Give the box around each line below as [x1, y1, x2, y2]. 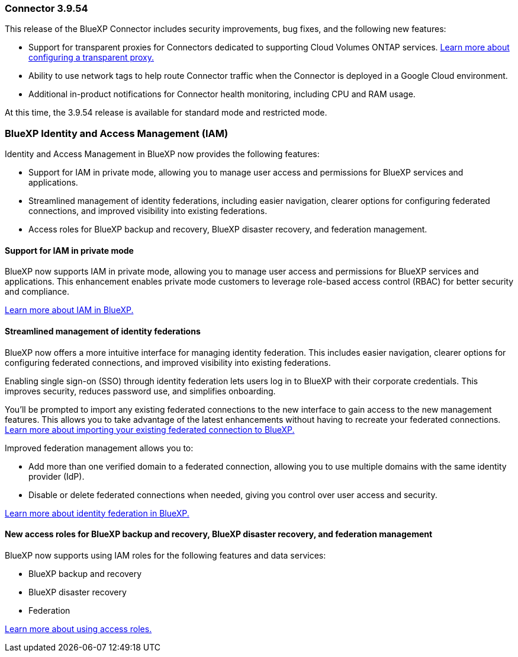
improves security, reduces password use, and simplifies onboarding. [5, 385, 276, 396]
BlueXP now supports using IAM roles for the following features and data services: [5, 550, 326, 560]
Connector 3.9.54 [5, 2, 88, 14]
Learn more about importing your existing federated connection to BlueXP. [5, 424, 295, 435]
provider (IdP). [28, 471, 85, 481]
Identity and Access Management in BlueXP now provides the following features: [5, 149, 320, 160]
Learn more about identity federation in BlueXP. [5, 508, 189, 518]
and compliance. [5, 286, 69, 297]
